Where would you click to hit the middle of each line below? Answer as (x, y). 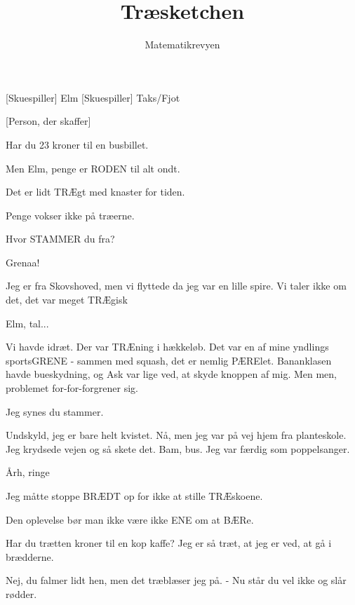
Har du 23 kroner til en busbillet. (77, 144)
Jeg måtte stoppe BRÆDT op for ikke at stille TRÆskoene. (134, 496)
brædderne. (30, 556)
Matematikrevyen (182, 45)
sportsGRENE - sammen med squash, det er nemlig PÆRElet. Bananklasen (169, 360)
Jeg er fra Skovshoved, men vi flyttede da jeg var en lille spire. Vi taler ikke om (176, 286)
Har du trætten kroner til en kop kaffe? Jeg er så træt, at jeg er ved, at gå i (169, 543)
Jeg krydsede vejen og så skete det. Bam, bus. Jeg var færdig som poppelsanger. (178, 448)
